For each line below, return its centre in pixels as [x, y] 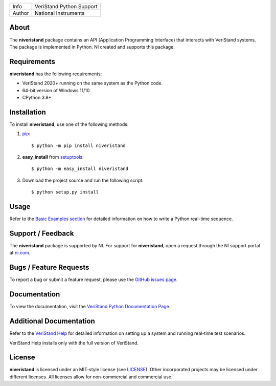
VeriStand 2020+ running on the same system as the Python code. [93, 83]
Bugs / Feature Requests [49, 267]
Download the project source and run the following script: [83, 180]
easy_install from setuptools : [53, 157]
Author [21, 13]
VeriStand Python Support [66, 6]
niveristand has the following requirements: [56, 74]
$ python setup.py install [65, 192]
